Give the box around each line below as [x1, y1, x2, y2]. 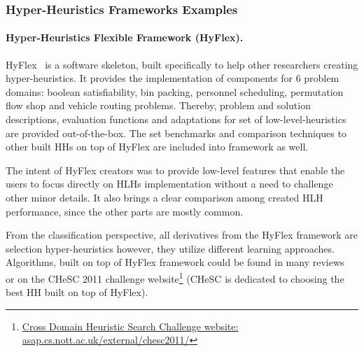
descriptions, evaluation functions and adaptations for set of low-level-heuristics [6, 112, 346, 127]
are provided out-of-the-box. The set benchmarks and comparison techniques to [6, 125, 346, 140]
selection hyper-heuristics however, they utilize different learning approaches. [6, 241, 335, 255]
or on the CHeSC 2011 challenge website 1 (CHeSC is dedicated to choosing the [6, 269, 344, 286]
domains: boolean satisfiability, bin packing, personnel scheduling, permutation [6, 84, 344, 99]
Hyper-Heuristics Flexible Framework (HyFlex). [6, 30, 244, 45]
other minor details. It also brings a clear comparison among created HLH [6, 190, 323, 204]
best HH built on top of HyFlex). [6, 285, 148, 300]
